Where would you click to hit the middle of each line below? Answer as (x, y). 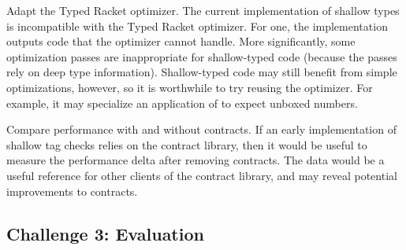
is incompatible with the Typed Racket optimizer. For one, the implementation (197, 26)
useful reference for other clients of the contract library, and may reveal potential (202, 175)
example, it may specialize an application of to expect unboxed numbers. (182, 103)
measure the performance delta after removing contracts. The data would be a (196, 160)
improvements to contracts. (72, 191)
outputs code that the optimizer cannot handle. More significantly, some (181, 41)
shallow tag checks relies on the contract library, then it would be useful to (187, 144)
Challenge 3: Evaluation (105, 233)
